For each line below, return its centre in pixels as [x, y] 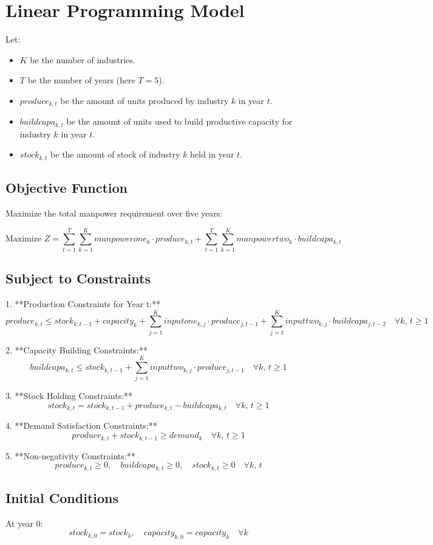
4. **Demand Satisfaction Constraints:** [81, 425]
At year [19, 523]
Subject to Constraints [78, 278]
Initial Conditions [62, 497]
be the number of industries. [83, 59]
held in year [212, 154]
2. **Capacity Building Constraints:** [77, 349]
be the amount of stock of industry [115, 154]
